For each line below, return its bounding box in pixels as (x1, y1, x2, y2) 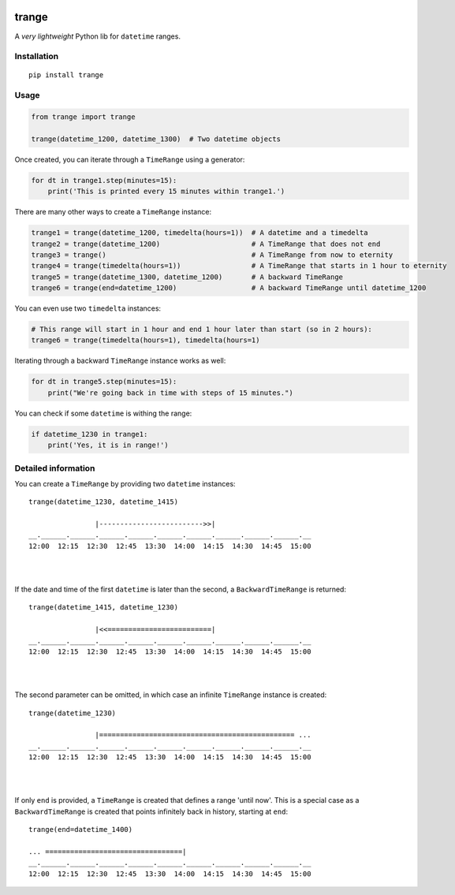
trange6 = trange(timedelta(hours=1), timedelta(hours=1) (31, 336, 260, 345)
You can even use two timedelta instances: (14, 304, 162, 313)
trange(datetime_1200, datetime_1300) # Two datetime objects (31, 134, 282, 144)
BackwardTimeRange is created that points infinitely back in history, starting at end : (14, 807, 288, 816)
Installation (14, 51, 59, 62)
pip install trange (28, 71, 104, 80)
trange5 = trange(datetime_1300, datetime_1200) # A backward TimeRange (31, 272, 343, 282)
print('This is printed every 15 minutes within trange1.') (47, 187, 285, 196)
